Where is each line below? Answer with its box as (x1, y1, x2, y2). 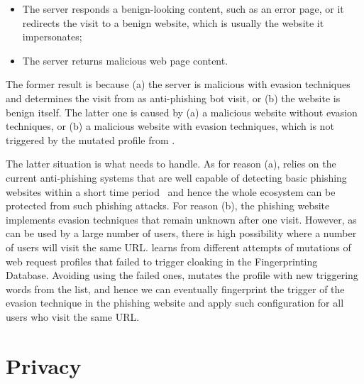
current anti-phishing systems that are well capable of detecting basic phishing (6, 170, 347, 185)
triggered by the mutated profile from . (6, 132, 175, 147)
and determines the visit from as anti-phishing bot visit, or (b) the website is (6, 90, 341, 105)
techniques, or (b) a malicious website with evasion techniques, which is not (6, 119, 334, 133)
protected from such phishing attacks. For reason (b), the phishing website (6, 198, 330, 213)
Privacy (6, 351, 82, 380)
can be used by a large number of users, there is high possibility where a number (6, 226, 357, 241)
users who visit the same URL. (6, 309, 140, 324)
